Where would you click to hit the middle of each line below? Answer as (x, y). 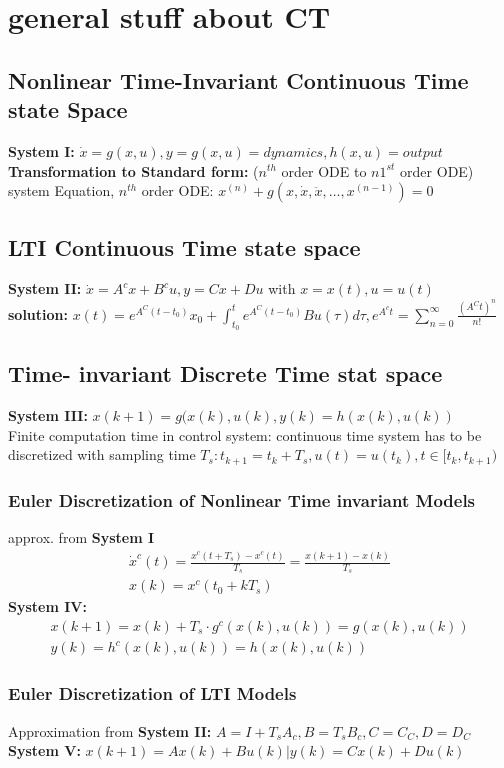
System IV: (47, 606)
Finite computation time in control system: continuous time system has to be (245, 434)
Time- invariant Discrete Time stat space (225, 373)
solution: (38, 313)
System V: (44, 750)
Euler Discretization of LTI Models (152, 693)
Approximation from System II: (110, 730)
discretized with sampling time (102, 454)
